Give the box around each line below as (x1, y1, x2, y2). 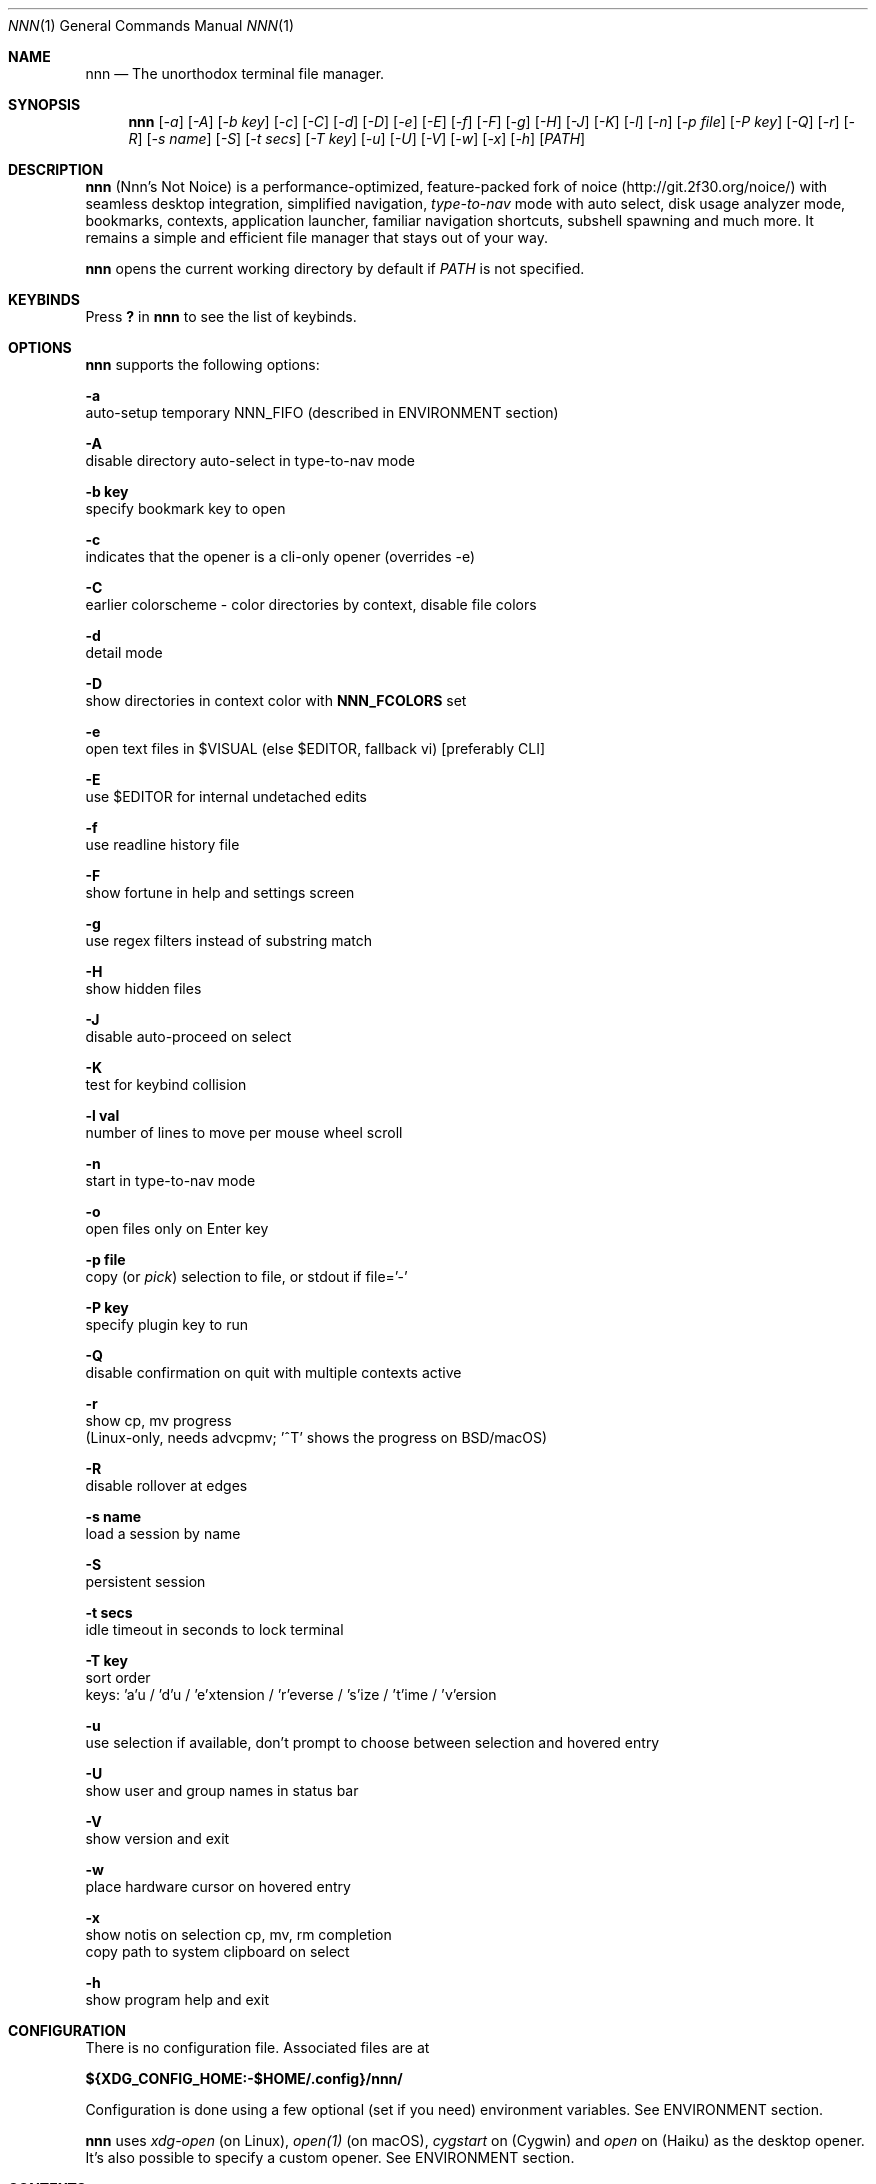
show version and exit (85, 1830, 230, 1847)
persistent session (85, 1573, 206, 1590)
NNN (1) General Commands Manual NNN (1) (8, 17, 295, 34)
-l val (85, 1107, 120, 1124)
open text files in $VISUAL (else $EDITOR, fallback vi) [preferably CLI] (85, 740, 545, 757)
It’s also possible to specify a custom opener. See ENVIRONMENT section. (85, 2149, 575, 2166)
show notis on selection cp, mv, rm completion (85, 1926, 392, 1943)
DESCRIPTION (8, 161, 104, 178)
